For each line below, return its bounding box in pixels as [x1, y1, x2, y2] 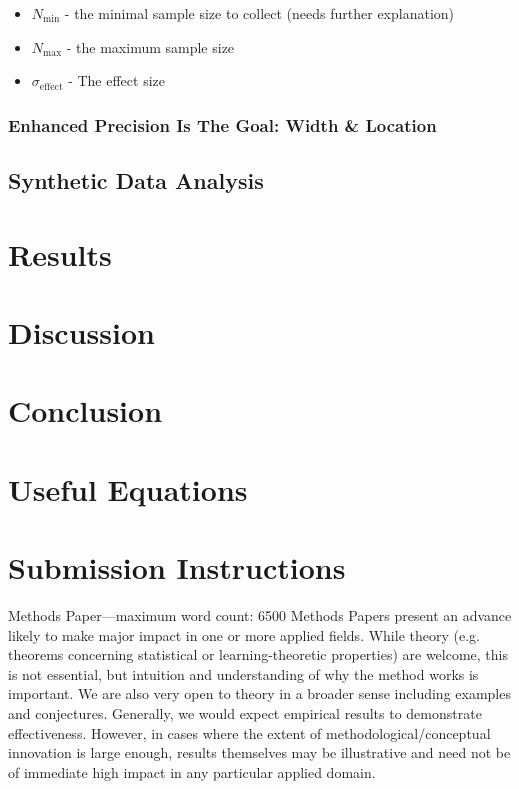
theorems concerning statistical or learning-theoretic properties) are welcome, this [8, 644, 508, 665]
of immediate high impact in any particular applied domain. [8, 761, 376, 782]
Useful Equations [8, 468, 248, 509]
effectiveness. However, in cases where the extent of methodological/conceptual [8, 722, 491, 743]
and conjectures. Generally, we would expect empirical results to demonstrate [8, 703, 482, 723]
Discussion [8, 311, 155, 352]
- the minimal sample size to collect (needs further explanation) [64, 3, 455, 23]
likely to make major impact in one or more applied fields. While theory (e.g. [8, 624, 480, 645]
